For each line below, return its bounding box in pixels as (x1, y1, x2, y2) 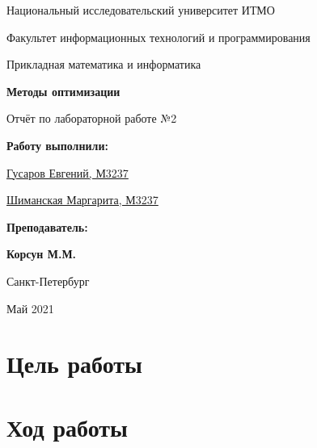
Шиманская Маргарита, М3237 (6, 191, 158, 208)
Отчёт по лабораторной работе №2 (6, 110, 177, 127)
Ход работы (6, 410, 128, 443)
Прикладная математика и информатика (6, 56, 201, 73)
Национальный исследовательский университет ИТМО (6, 2, 275, 18)
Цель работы (6, 347, 142, 380)
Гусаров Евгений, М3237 (6, 164, 129, 181)
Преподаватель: (6, 218, 88, 235)
